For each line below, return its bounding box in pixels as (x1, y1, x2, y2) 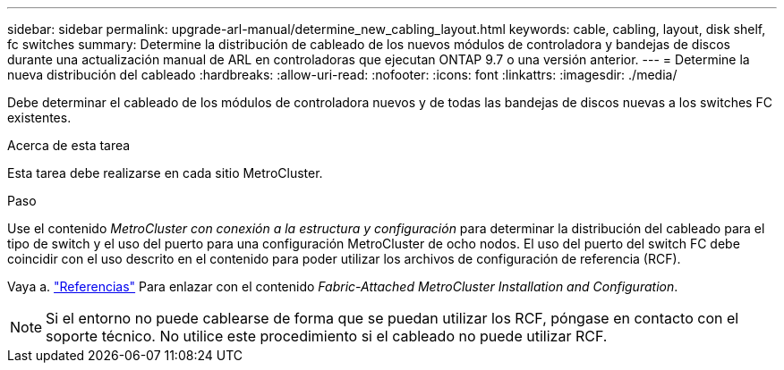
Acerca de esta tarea (7, 138, 131, 153)
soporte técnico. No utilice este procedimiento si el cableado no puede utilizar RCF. (46, 327, 608, 345)
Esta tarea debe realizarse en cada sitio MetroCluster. (7, 165, 323, 181)
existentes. (7, 110, 72, 125)
